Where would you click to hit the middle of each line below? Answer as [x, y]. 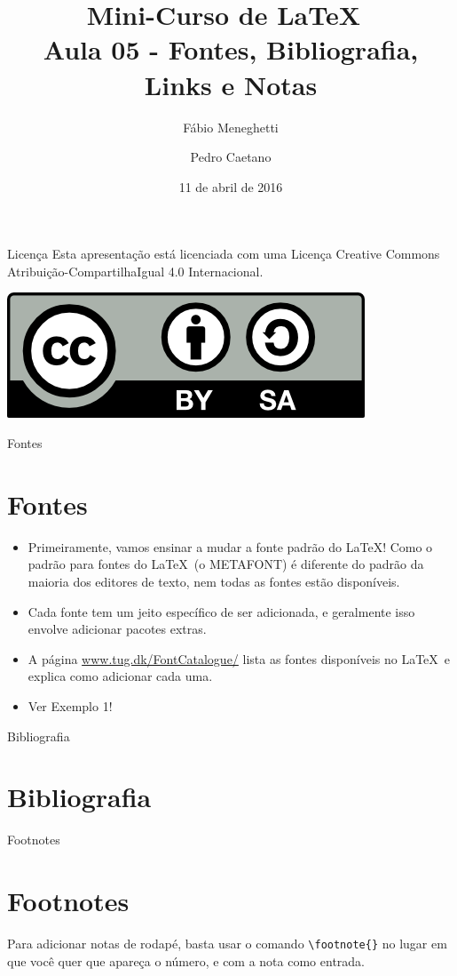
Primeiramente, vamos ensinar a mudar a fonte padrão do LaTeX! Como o [230, 546]
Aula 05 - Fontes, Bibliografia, [231, 49]
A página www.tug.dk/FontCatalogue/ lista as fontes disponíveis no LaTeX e [239, 658]
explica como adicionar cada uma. [120, 676]
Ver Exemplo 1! [70, 705]
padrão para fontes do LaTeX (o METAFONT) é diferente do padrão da [226, 564]
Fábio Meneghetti [231, 127]
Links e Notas [231, 84]
